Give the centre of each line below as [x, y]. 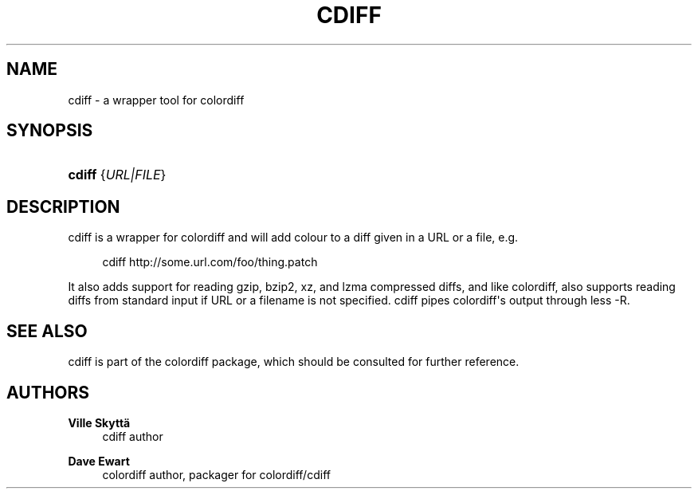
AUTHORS [48, 392]
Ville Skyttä [99, 422]
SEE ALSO [47, 331]
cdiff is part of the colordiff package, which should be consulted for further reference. [294, 362]
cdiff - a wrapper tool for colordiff [156, 100]
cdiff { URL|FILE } [117, 175]
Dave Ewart [99, 461]
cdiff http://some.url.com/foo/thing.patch [210, 262]
